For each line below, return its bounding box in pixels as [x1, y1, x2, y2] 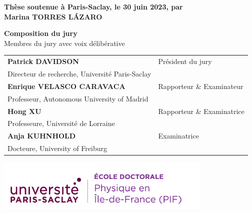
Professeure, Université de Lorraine [7, 118, 115, 128]
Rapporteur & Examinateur [158, 80, 243, 91]
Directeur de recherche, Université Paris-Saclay [7, 68, 151, 78]
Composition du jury [4, 28, 77, 38]
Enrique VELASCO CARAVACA [7, 80, 125, 91]
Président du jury [158, 56, 212, 66]
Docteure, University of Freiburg [7, 143, 107, 153]
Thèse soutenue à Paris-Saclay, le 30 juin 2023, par [4, 1, 183, 11]
